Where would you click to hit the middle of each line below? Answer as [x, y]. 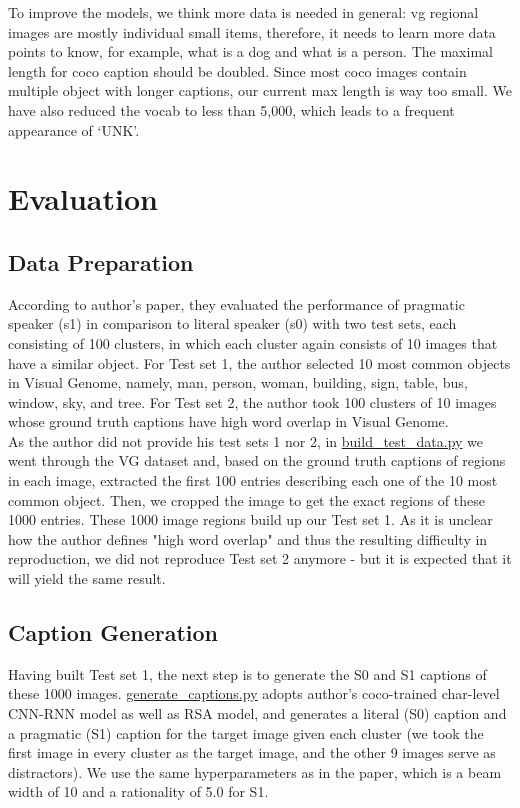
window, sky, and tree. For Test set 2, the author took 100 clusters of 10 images [252, 401]
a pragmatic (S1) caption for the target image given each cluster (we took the [246, 732]
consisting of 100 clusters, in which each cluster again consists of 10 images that [253, 342]
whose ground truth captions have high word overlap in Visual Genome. [228, 421]
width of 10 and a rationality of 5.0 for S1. [138, 791]
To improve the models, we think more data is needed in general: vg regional [243, 12]
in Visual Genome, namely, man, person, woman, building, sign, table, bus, [238, 382]
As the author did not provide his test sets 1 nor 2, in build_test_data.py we [246, 440]
